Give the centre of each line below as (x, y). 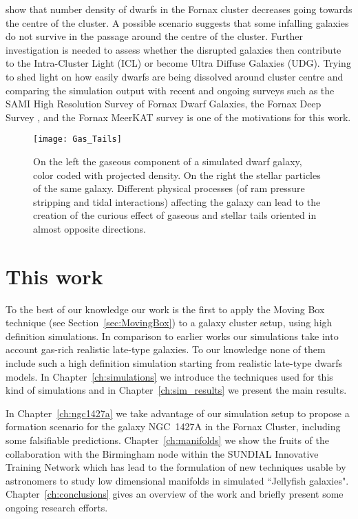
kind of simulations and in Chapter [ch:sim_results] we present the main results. (176, 390)
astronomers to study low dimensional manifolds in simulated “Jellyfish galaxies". (177, 480)
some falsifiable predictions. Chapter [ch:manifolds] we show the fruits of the (168, 440)
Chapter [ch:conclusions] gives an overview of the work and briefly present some (175, 494)
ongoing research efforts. (57, 507)
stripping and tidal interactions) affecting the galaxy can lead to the (177, 201)
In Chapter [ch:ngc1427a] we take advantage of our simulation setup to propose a (178, 413)
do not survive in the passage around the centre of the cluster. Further (155, 36)
